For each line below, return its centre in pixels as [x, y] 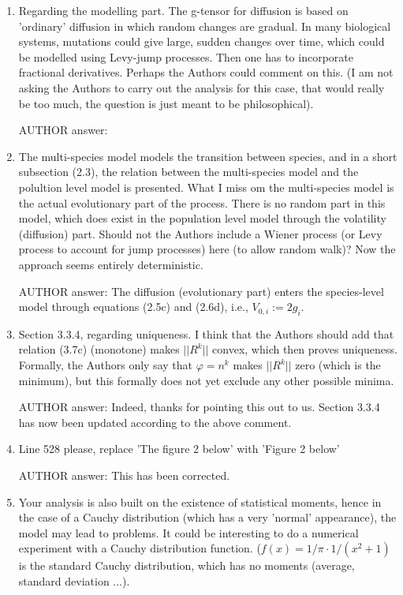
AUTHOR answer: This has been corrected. [124, 475]
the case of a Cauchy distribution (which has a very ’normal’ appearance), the [207, 517]
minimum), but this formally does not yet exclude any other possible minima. [206, 380]
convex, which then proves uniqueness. [305, 349]
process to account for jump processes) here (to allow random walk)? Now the [207, 249]
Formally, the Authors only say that [105, 365]
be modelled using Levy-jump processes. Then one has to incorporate [186, 56]
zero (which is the [338, 365]
